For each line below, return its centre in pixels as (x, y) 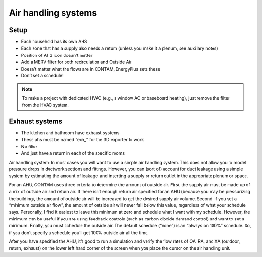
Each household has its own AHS (54, 42)
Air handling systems (53, 13)
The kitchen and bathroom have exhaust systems (70, 133)
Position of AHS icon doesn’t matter (57, 55)
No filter (29, 147)
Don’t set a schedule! (42, 76)
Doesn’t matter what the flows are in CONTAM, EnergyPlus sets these (90, 69)
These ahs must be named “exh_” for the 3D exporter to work (82, 140)
